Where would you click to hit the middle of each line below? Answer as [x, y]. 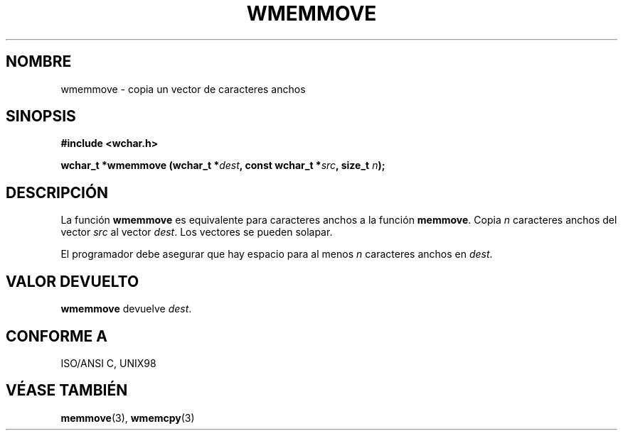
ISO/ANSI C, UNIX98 [108, 363]
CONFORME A [57, 336]
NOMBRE [39, 62]
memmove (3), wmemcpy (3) [128, 418]
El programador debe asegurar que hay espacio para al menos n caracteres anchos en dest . [277, 254]
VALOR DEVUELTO [73, 281]
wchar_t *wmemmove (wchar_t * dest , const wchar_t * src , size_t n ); [223, 165]
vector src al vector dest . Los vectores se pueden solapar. [197, 232]
